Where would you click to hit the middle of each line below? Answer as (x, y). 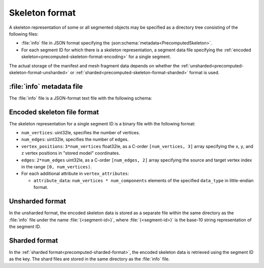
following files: (24, 34)
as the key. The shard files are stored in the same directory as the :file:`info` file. (89, 259)
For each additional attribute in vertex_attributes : (75, 174)
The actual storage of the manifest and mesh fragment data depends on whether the (94, 65)
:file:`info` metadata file (46, 86)
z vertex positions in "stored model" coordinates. (71, 153)
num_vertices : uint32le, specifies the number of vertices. (81, 133)
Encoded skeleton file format (54, 112)
